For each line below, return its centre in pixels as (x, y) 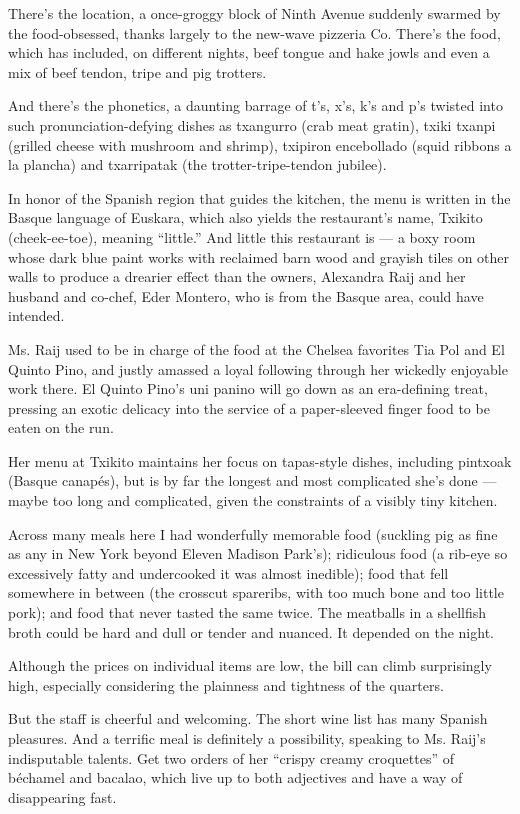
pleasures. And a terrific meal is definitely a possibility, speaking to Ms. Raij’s (247, 738)
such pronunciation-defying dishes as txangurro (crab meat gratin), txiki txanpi (252, 124)
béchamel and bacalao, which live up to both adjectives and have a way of (235, 777)
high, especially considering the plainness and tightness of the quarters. (226, 684)
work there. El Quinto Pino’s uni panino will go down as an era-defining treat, (248, 388)
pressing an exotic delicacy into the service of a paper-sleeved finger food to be (249, 407)
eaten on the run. (61, 427)
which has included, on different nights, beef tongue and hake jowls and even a (249, 52)
